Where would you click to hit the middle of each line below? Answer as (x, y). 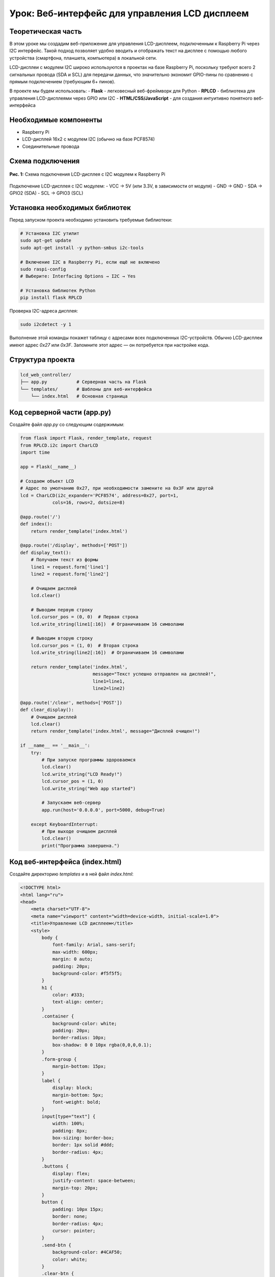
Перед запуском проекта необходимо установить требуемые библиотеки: (91, 220)
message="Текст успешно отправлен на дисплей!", (154, 674)
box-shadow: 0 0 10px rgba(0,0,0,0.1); (102, 1045)
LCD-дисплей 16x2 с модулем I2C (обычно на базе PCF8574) (89, 139)
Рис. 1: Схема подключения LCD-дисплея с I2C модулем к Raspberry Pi (87, 174)
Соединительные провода (51, 146)
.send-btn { (56, 1245)
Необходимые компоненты (56, 120)
